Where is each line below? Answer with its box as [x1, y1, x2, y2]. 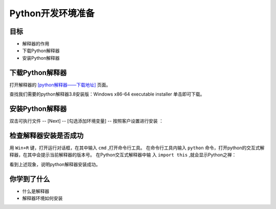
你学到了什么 [9, 174, 50, 183]
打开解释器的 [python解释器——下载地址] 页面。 [9, 82, 111, 88]
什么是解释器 [22, 188, 50, 194]
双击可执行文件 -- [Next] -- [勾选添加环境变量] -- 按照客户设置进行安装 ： [9, 118, 164, 124]
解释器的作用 [22, 41, 50, 47]
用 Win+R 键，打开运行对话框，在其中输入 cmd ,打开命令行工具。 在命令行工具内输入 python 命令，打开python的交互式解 [9, 145, 265, 151]
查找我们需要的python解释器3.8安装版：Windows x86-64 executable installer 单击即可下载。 [9, 91, 205, 97]
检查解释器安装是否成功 [9, 131, 84, 140]
